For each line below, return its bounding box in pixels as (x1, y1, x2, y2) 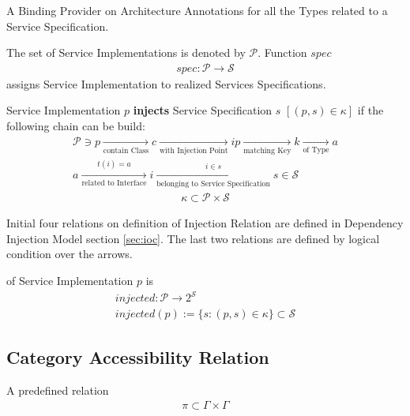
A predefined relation (6, 382, 109, 399)
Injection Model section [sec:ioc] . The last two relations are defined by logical (6, 230, 380, 246)
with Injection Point (159, 146, 228, 155)
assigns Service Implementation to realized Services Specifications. (6, 75, 326, 92)
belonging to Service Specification (156, 180, 270, 189)
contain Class (103, 146, 149, 155)
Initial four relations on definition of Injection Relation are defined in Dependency (6, 215, 404, 231)
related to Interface (81, 179, 147, 188)
